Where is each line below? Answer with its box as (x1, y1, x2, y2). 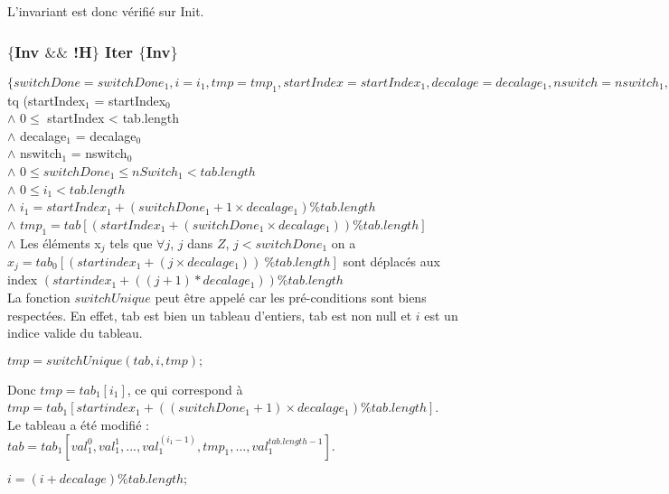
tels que (109, 233, 153, 252)
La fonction (7, 288, 71, 307)
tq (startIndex (7, 90, 86, 109)
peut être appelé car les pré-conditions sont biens (155, 288, 427, 307)
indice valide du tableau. (7, 323, 143, 342)
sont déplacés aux (343, 252, 440, 271)
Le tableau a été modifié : (7, 415, 149, 434)
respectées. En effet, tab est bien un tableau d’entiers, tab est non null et (7, 305, 412, 324)
